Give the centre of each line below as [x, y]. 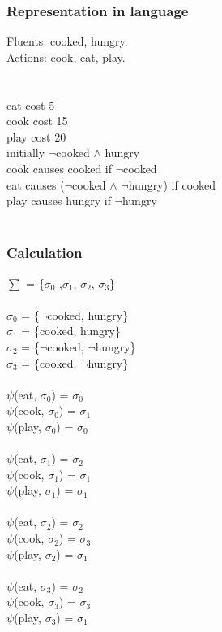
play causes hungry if [59, 200]
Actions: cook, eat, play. [66, 57]
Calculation [45, 253]
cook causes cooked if [60, 168]
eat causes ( [36, 184]
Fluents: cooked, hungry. [67, 41]
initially [26, 153]
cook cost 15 [37, 121]
